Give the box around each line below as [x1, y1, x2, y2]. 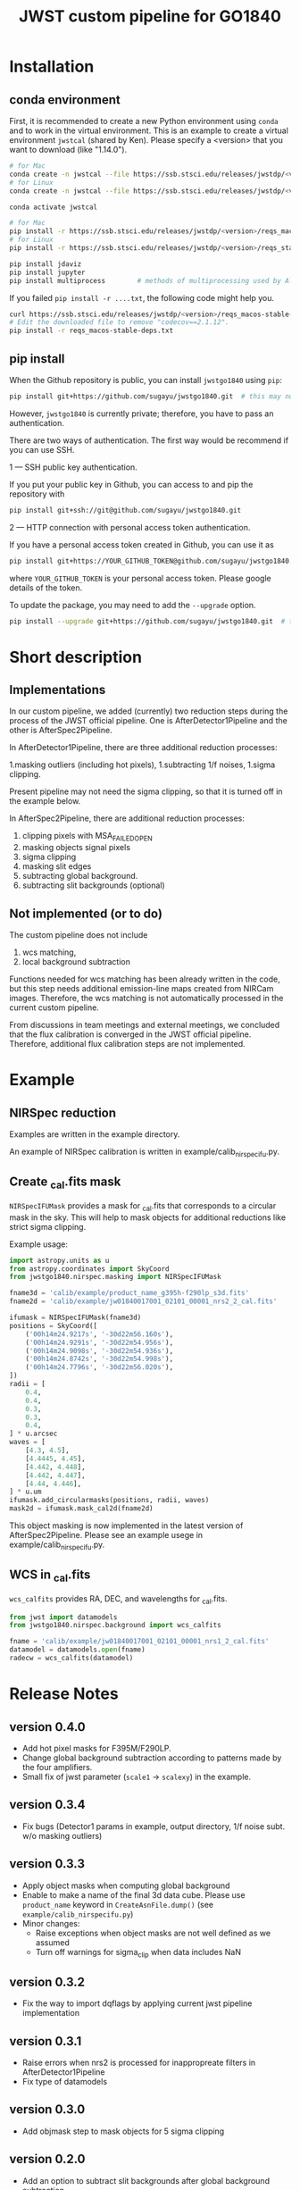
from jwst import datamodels [9, 1612, 118, 1622]
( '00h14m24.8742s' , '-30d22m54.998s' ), [25, 1355, 174, 1364]
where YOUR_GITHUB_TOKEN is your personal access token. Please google [9, 573, 271, 583]
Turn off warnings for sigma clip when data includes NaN [35, 1946, 241, 1960]
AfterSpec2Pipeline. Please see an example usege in [9, 1530, 204, 1541]
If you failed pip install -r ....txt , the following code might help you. [9, 292, 275, 303]
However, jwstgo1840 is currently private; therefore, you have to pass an [9, 408, 274, 419]
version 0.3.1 [9, 2034, 82, 2049]
